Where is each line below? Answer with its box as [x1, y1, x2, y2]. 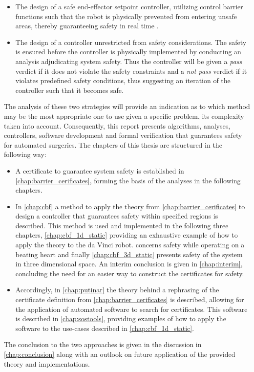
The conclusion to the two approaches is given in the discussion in [4, 339, 202, 350]
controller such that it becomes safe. [15, 85, 124, 95]
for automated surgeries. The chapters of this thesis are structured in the [4, 139, 222, 150]
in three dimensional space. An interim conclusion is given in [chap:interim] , [15, 259, 243, 269]
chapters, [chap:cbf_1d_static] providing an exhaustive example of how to [15, 230, 238, 240]
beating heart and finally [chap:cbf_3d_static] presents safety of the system [15, 249, 243, 259]
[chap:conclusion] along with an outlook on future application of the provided [4, 349, 235, 359]
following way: [4, 149, 46, 159]
